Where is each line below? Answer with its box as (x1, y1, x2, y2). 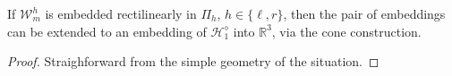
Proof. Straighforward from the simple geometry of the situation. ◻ (7, 52, 380, 71)
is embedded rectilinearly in (45, 4, 197, 22)
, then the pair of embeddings (283, 4, 446, 22)
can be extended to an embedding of (7, 21, 207, 40)
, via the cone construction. (271, 21, 422, 40)
